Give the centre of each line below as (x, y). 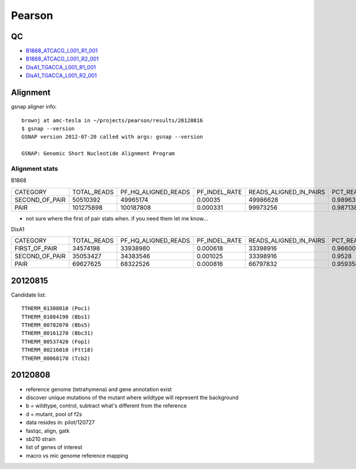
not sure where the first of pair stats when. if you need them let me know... (117, 218)
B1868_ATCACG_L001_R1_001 (62, 51)
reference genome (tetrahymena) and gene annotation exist (99, 389)
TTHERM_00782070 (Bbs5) (56, 325)
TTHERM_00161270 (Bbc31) (58, 333)
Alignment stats (35, 168)
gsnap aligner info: (34, 107)
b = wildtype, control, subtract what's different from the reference (106, 406)
